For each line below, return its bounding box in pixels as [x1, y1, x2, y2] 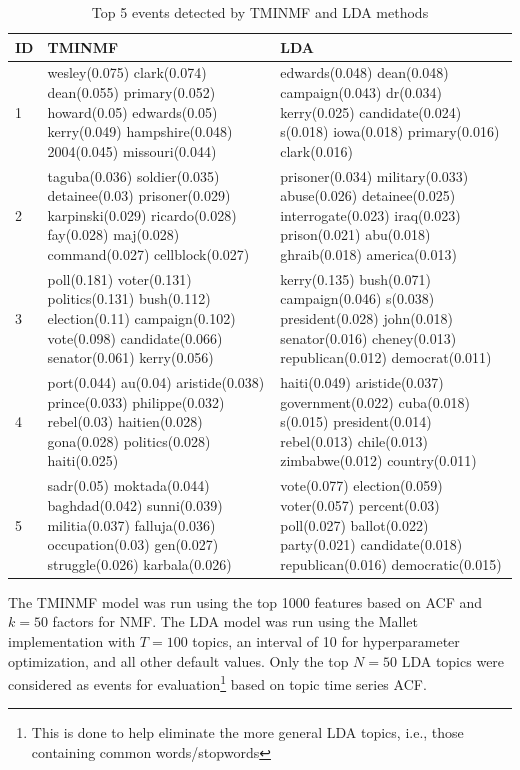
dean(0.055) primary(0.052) [47, 82, 216, 103]
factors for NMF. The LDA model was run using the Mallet [52, 611, 418, 632]
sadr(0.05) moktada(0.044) [47, 475, 210, 496]
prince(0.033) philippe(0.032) [47, 391, 225, 412]
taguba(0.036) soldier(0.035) [47, 165, 220, 186]
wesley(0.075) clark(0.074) [47, 62, 207, 83]
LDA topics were [401, 650, 505, 671]
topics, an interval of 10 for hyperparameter [192, 630, 460, 651]
